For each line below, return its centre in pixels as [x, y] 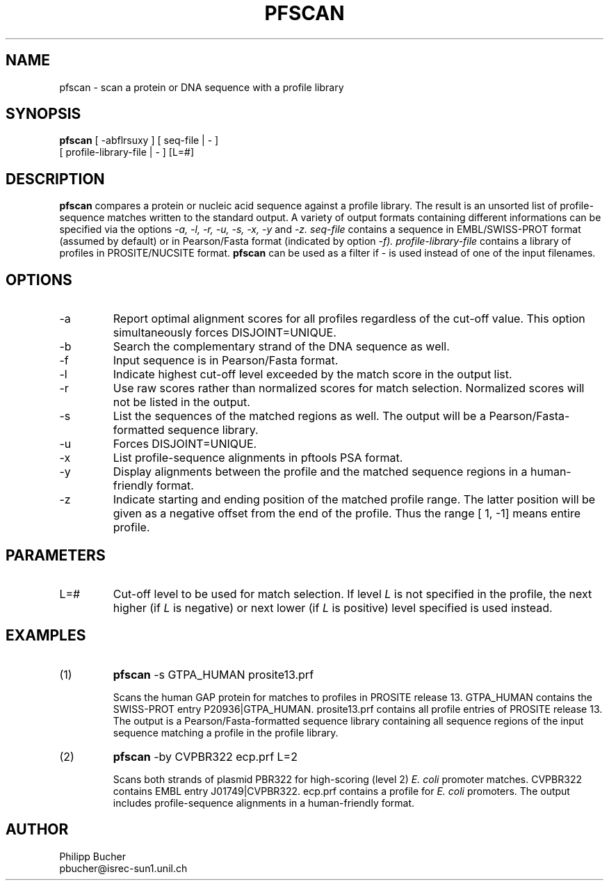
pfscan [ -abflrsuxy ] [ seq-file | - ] [139, 140]
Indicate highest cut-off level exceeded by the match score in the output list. [312, 374]
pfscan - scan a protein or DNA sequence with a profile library [202, 87]
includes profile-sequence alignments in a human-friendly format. [264, 803]
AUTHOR [37, 830]
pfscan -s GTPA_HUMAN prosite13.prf [213, 674]
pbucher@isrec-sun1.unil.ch [123, 868]
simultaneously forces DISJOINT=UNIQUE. [225, 333]
